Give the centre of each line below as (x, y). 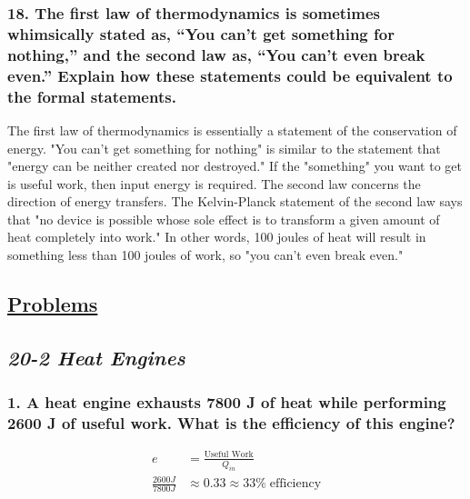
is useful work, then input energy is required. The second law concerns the (214, 183)
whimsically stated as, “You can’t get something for (201, 33)
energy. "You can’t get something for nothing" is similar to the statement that (224, 148)
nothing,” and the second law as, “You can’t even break (216, 54)
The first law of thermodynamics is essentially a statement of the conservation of (232, 130)
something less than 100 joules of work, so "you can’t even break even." (205, 255)
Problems (53, 304)
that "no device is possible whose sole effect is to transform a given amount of (224, 219)
